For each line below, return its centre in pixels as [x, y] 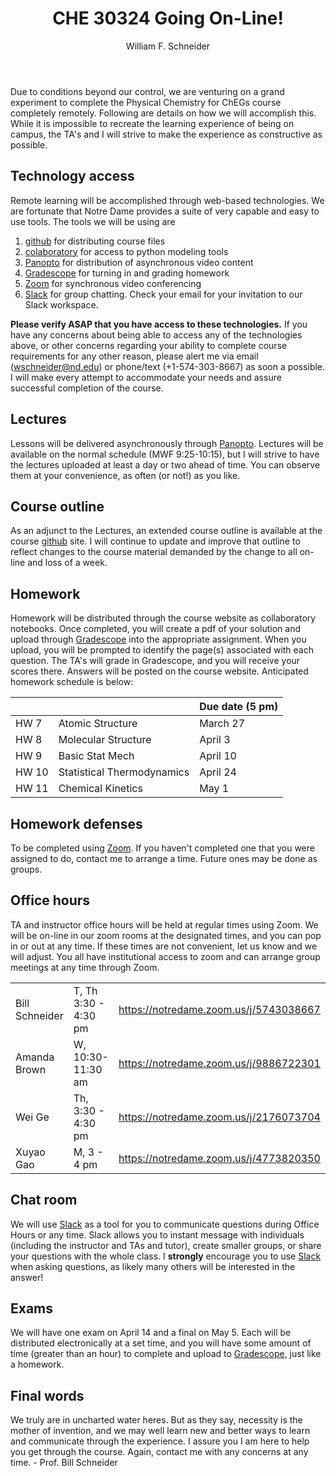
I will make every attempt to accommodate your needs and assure [146, 377]
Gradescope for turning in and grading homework [127, 273]
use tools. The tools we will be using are [93, 221]
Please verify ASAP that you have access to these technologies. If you [159, 324]
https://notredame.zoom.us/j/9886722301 [219, 1063]
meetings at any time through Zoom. [85, 967]
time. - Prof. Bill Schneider [64, 1463]
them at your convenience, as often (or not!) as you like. [125, 475]
